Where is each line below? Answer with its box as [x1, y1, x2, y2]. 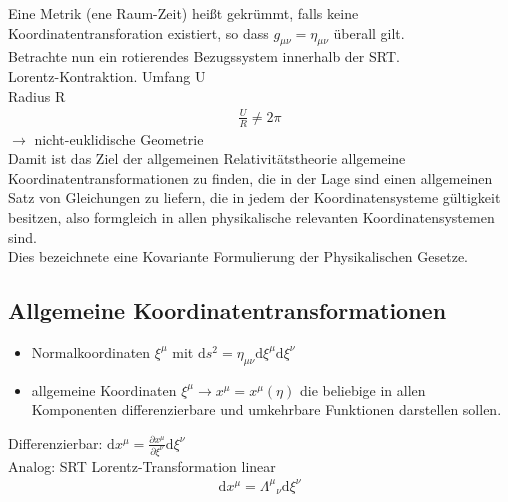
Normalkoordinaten [31, 341, 151, 362]
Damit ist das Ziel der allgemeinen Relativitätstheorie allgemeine [8, 148, 406, 169]
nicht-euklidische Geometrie [34, 128, 204, 149]
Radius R [8, 85, 66, 106]
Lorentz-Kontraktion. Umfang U [8, 65, 206, 86]
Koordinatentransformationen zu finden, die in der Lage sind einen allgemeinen [8, 167, 493, 188]
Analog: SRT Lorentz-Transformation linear [8, 455, 276, 476]
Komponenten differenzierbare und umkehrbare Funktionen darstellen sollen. [31, 399, 502, 420]
